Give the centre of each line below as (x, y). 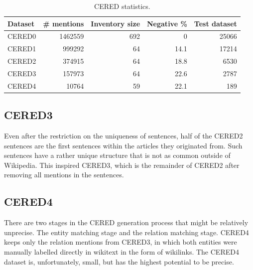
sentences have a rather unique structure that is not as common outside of (117, 155)
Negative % (167, 23)
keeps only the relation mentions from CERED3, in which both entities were (121, 242)
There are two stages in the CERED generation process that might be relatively (126, 222)
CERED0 (22, 36)
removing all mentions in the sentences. (64, 175)
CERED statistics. (122, 6)
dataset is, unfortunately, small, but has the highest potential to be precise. (119, 261)
